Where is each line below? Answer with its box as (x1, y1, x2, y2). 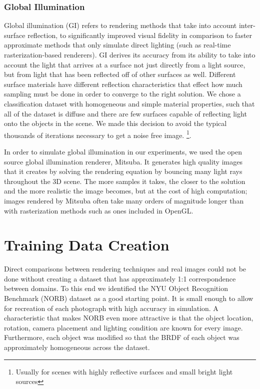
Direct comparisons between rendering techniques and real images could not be (4, 263, 246, 274)
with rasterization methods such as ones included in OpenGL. (4, 205, 193, 215)
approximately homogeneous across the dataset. (4, 342, 150, 352)
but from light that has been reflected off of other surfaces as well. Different (4, 69, 236, 79)
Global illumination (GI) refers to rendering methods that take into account (4, 20, 237, 30)
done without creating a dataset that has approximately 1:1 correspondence (4, 273, 236, 283)
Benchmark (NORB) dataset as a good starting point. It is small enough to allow (4, 293, 253, 303)
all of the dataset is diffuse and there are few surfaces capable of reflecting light (4, 108, 247, 118)
